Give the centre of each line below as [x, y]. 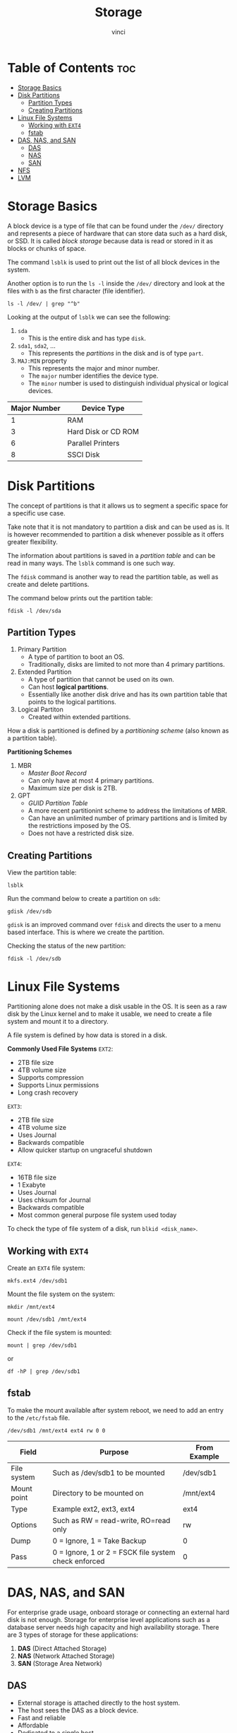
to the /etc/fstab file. [39, 1418]
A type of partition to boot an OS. [76, 657]
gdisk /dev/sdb [30, 912]
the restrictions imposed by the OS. [79, 826]
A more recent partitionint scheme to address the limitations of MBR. [128, 811]
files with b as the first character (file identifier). [76, 291]
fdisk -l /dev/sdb [34, 959]
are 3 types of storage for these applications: [73, 1635]
